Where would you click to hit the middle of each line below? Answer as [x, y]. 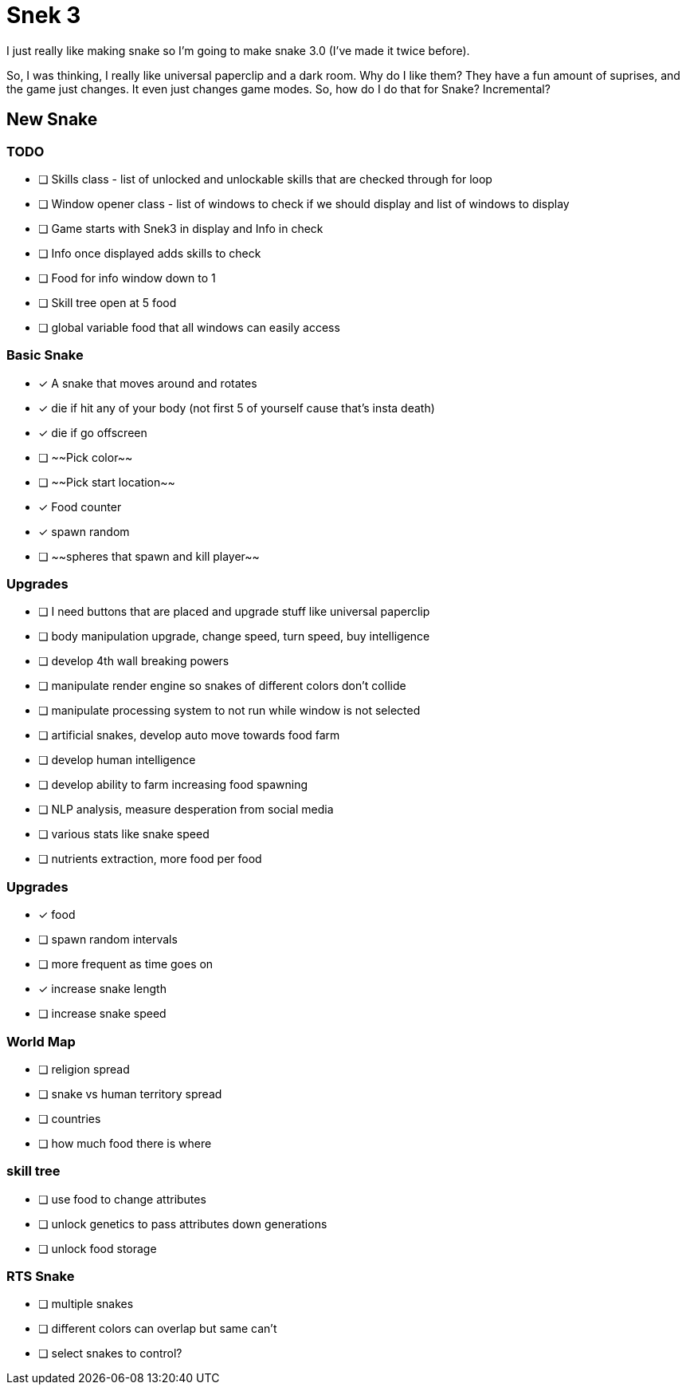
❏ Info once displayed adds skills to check [150, 253]
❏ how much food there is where [125, 1143]
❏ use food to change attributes [122, 1199]
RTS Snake [41, 1277]
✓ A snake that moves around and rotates [148, 383]
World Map [41, 1041]
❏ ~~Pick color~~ [86, 457]
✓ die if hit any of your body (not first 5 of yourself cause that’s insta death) [237, 408]
